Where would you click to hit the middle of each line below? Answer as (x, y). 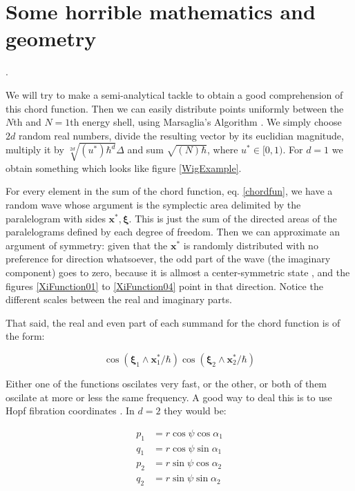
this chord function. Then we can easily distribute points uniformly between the (175, 108)
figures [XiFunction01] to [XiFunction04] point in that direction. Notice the (164, 286)
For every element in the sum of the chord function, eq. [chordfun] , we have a (169, 191)
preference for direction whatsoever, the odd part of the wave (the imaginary (168, 259)
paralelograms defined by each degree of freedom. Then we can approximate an (173, 232)
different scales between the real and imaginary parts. (119, 299)
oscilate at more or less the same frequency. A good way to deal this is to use (169, 397)
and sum (145, 150)
